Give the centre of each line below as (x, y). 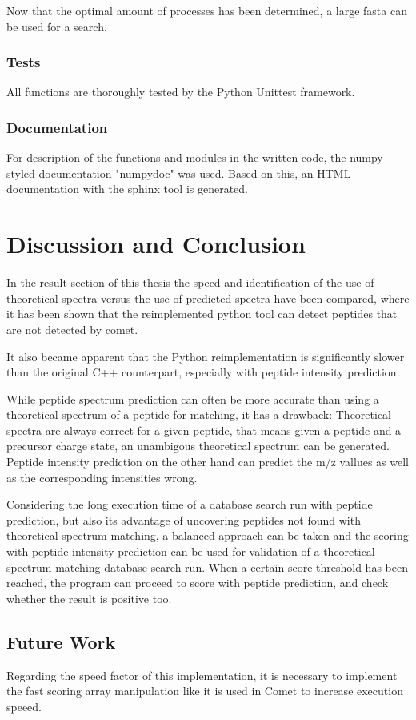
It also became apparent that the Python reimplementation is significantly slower (206, 356)
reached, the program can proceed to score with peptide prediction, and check (198, 583)
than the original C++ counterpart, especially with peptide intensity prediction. (203, 372)
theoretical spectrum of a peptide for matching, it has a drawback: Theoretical (199, 414)
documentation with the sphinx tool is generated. (127, 189)
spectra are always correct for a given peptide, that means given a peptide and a (204, 430)
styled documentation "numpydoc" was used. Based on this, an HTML (179, 173)
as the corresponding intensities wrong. (102, 477)
